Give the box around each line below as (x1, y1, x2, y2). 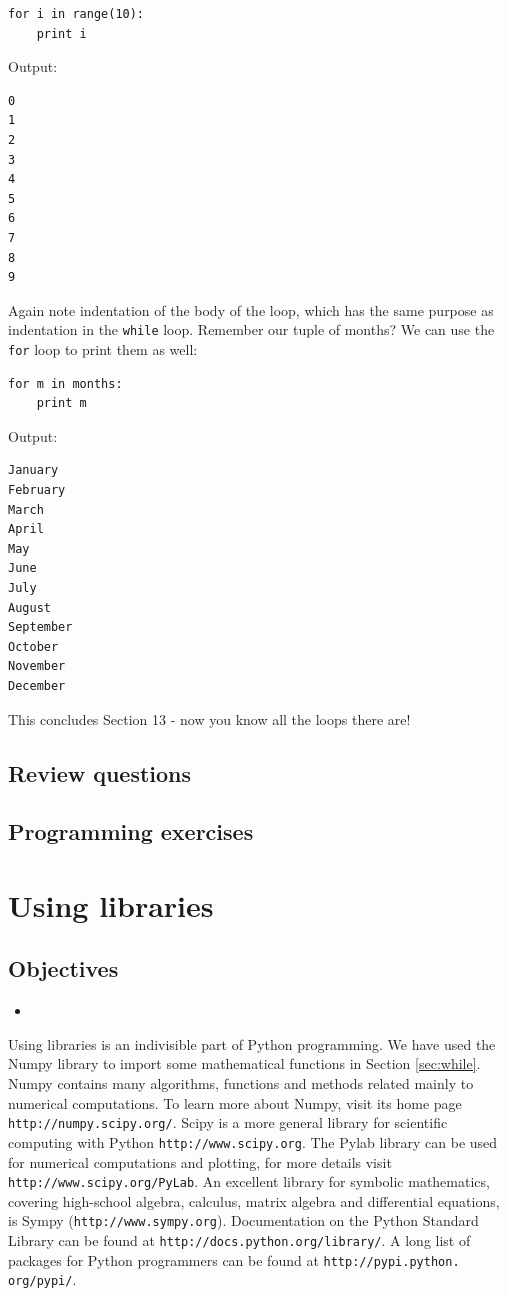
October (8, 639, 59, 654)
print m (36, 396, 87, 411)
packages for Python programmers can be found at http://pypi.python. (8, 1249, 460, 1270)
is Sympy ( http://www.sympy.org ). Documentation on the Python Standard (8, 1210, 479, 1231)
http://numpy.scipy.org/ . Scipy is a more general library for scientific (8, 1112, 448, 1133)
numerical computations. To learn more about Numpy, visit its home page (8, 1092, 462, 1113)
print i (36, 26, 87, 41)
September (8, 620, 73, 635)
